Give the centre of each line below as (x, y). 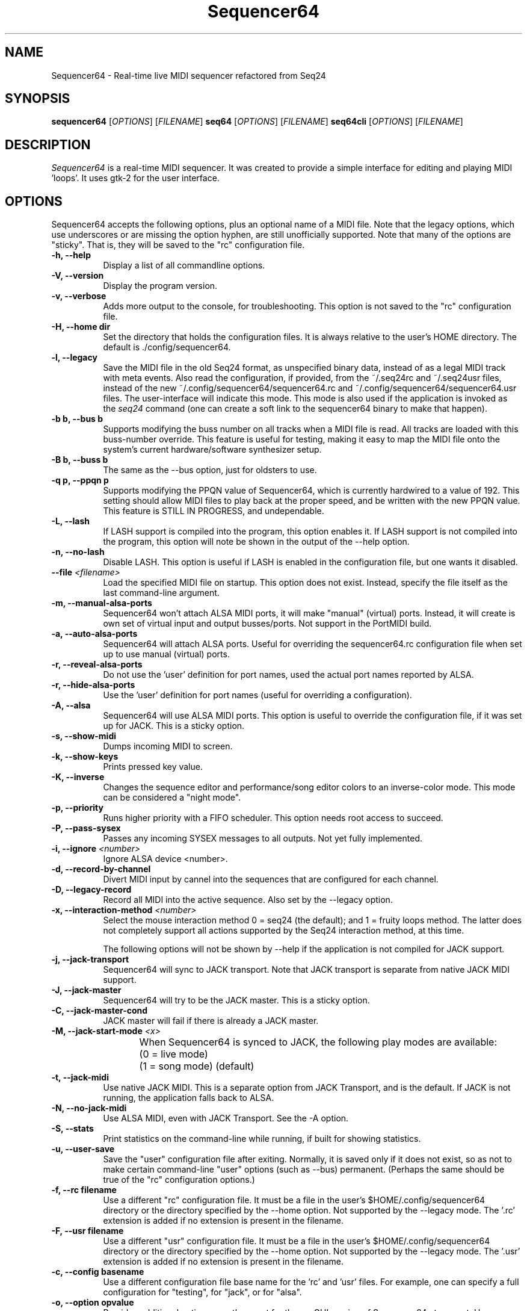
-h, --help (71, 255)
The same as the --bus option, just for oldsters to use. (210, 470)
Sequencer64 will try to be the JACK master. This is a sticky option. (236, 1000)
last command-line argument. (161, 593)
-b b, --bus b (77, 419)
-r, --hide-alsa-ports (93, 685)
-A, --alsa (71, 705)
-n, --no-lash (78, 552)
